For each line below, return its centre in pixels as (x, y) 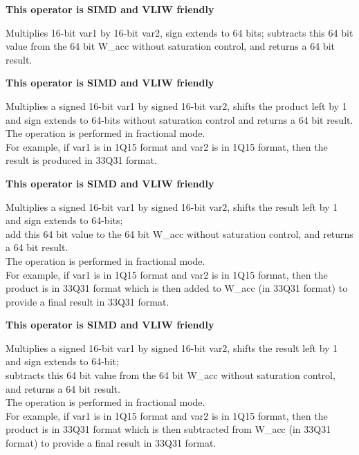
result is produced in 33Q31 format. (81, 160)
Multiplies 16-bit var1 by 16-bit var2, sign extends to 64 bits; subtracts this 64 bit (179, 32)
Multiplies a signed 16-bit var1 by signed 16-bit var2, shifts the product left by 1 (176, 105)
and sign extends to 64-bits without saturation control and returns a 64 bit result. (179, 119)
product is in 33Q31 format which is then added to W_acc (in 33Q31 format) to (177, 288)
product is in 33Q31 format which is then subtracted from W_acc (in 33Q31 (168, 429)
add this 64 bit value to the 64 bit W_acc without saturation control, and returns (179, 233)
